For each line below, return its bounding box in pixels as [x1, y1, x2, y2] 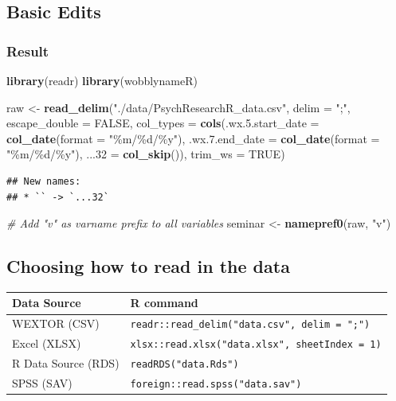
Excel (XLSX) [12, 335, 81, 352]
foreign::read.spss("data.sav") [130, 379, 302, 391]
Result [6, 41, 49, 60]
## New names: [6, 175, 81, 187]
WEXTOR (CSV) [12, 315, 100, 332]
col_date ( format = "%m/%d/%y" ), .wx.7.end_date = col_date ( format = [6, 130, 380, 146]
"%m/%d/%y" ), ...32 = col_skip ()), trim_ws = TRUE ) [6, 146, 285, 162]
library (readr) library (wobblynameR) [6, 72, 198, 88]
